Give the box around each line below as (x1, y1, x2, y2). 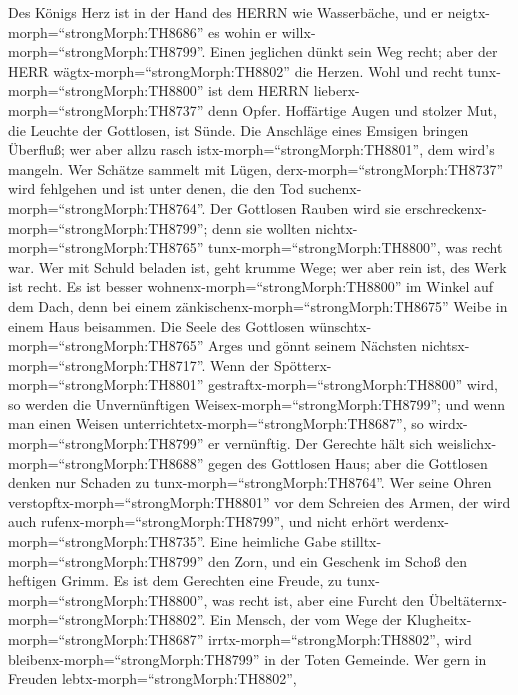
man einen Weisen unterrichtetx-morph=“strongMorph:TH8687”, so (8, 413, 424, 434)
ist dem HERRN (208, 80, 310, 101)
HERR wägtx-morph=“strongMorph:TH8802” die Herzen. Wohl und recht (8, 60, 464, 81)
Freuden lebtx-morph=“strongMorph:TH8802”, (8, 668, 297, 689)
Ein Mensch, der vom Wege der (210, 609, 402, 630)
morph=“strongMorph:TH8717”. (8, 354, 206, 375)
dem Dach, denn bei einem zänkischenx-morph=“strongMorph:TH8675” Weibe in (8, 295, 508, 316)
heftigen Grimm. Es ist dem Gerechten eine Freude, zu (8, 570, 343, 591)
